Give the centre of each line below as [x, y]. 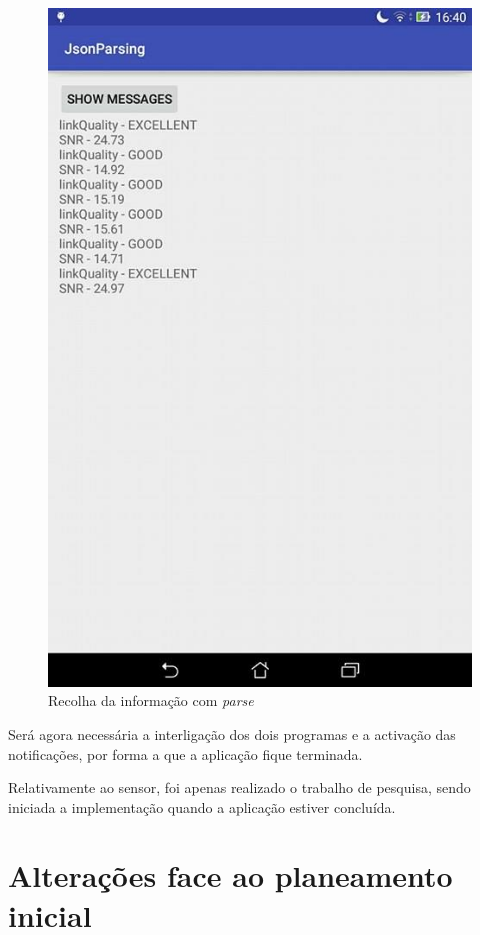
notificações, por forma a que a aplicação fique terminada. [185, 753]
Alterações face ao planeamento [230, 875]
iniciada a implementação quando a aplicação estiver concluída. [202, 806]
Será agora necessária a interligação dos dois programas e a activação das [232, 733]
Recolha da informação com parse [151, 700]
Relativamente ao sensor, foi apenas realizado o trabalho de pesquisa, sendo [239, 787]
